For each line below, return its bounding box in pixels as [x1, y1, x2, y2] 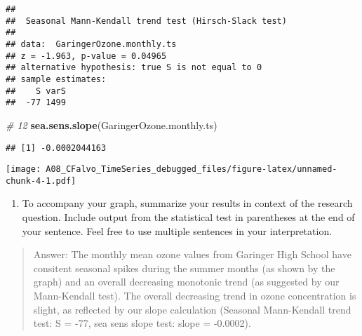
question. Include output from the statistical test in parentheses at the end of [22, 210, 355, 224]
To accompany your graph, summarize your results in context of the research [22, 196, 353, 210]
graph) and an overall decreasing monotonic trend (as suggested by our [33, 274, 340, 289]
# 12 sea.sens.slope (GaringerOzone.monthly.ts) [6, 117, 217, 132]
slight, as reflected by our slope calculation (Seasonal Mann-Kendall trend [33, 302, 351, 316]
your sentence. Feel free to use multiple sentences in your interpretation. [22, 223, 333, 238]
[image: [6, 164, 41, 175]
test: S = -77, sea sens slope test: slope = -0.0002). [33, 316, 251, 330]
